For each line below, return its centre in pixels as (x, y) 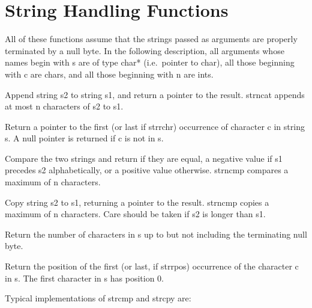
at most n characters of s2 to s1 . (64, 106)
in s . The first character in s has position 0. (84, 278)
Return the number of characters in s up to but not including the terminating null (156, 234)
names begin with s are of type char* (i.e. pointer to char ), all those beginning (150, 62)
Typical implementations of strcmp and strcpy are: (98, 298)
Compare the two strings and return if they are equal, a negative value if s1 (144, 158)
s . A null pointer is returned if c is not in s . (84, 138)
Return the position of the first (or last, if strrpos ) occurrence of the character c (152, 266)
